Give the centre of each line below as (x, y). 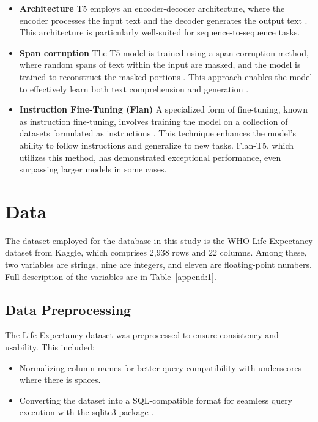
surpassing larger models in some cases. (93, 169)
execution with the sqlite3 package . (87, 412)
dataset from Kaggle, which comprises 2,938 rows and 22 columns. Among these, (156, 252)
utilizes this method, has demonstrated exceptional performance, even (150, 157)
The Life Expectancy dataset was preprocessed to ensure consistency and (142, 335)
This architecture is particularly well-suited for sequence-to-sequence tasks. (160, 32)
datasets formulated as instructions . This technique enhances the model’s (157, 133)
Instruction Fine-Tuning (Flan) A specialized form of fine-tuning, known (163, 109)
